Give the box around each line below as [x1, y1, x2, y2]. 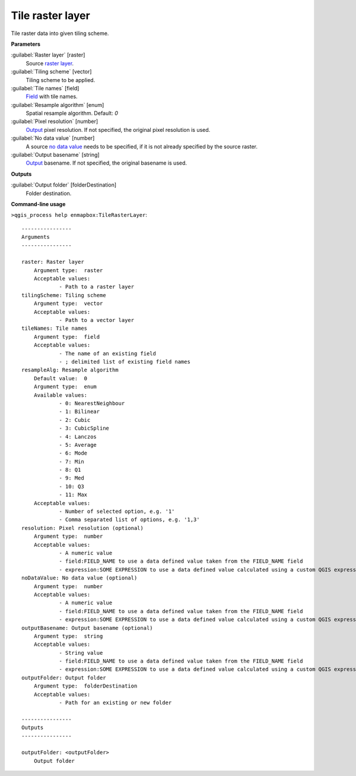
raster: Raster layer [21, 258, 84, 266]
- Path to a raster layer [59, 283, 135, 291]
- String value [59, 649, 103, 656]
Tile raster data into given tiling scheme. [11, 30, 109, 37]
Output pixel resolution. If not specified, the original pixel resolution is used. [26, 126, 211, 133]
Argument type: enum [33, 383, 97, 390]
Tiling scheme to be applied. [26, 76, 96, 83]
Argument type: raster [33, 267, 103, 273]
